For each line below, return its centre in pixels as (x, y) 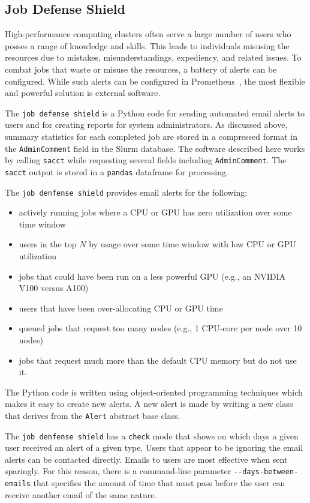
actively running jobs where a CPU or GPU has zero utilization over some (155, 212)
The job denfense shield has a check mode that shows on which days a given (152, 435)
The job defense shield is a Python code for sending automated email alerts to (155, 113)
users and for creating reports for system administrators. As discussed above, (146, 125)
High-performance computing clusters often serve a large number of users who (148, 34)
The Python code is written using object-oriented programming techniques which (154, 392)
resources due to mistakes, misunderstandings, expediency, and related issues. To (153, 57)
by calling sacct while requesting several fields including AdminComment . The (146, 160)
